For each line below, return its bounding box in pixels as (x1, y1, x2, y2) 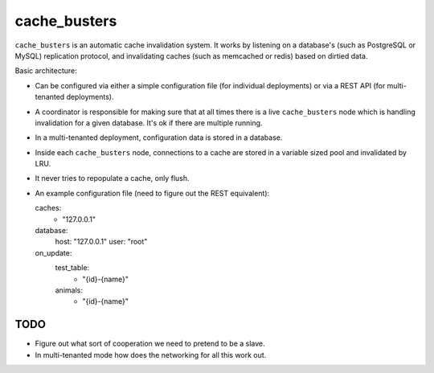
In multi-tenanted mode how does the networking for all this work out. (35, 350, 267, 359)
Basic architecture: (14, 66, 77, 76)
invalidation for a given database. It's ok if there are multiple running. (35, 117, 263, 128)
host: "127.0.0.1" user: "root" (55, 237, 148, 247)
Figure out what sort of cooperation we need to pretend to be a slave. (35, 338, 265, 349)
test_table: (55, 263, 90, 273)
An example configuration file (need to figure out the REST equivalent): (35, 188, 270, 198)
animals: (55, 285, 84, 295)
